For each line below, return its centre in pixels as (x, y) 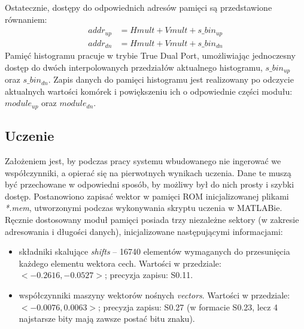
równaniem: (26, 19)
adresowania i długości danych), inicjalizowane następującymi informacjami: (144, 231)
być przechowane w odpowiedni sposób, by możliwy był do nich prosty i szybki (150, 184)
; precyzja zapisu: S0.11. (149, 275)
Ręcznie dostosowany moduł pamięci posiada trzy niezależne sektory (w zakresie (152, 220)
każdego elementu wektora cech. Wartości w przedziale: (120, 263)
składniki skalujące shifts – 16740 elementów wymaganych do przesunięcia (154, 251)
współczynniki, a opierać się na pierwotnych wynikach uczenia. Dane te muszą (148, 172)
